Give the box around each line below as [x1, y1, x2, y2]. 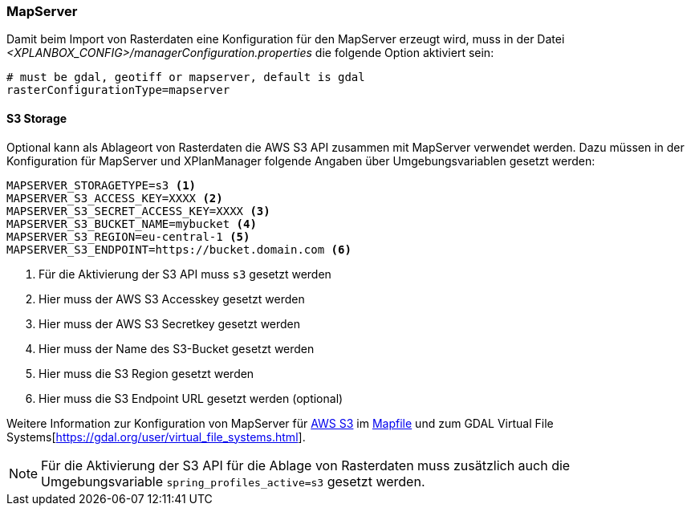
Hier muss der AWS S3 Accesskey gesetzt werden [39, 291, 305, 306]
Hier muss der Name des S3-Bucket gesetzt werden [39, 341, 315, 356]
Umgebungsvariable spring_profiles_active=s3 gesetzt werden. [41, 473, 425, 490]
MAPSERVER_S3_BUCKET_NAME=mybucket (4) [6, 217, 257, 230]
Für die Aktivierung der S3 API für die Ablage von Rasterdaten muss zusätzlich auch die [41, 457, 571, 473]
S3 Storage [6, 111, 67, 125]
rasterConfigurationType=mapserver [6, 83, 230, 97]
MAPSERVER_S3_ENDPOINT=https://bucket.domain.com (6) [6, 242, 352, 256]
